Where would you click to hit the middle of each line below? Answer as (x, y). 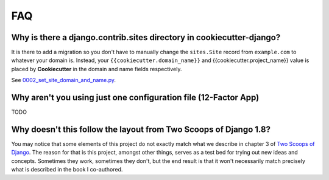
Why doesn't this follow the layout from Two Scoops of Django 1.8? (141, 129)
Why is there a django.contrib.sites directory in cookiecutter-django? (146, 37)
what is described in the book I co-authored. (67, 170)
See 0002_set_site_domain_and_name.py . (63, 80)
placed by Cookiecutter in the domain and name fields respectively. (97, 69)
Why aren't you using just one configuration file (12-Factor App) (135, 98)
